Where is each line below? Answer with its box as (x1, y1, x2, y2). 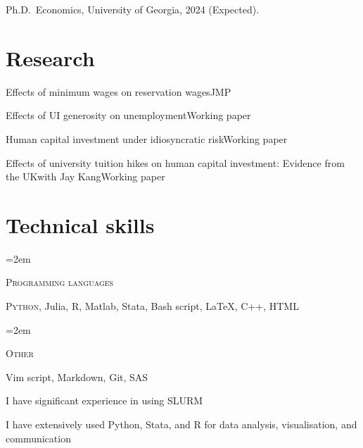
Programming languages (6, 275, 114, 290)
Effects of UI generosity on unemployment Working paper (6, 108, 251, 123)
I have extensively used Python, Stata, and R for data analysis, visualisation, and (6, 416, 357, 431)
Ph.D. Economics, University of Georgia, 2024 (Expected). (6, 2, 260, 16)
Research (6, 43, 95, 72)
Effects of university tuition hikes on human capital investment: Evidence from (6, 155, 345, 170)
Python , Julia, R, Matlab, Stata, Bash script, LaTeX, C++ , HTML (6, 299, 299, 313)
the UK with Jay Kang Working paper (6, 169, 165, 184)
